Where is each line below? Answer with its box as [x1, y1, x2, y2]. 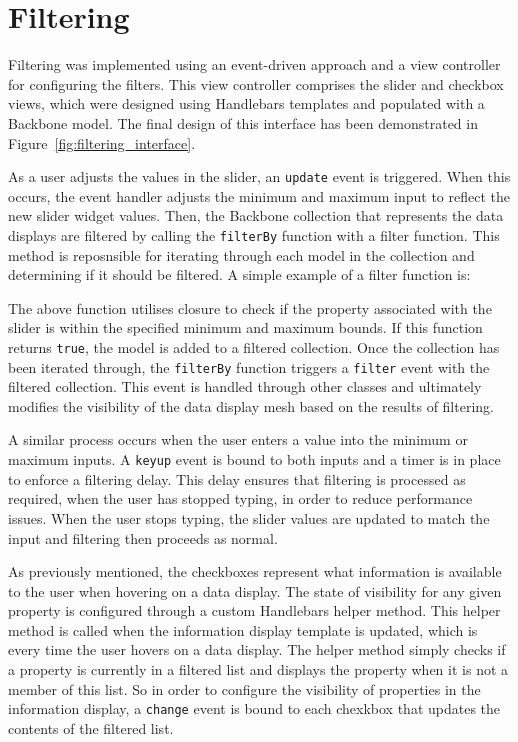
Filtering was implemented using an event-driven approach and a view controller [8, 54, 501, 75]
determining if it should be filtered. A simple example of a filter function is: [8, 264, 471, 285]
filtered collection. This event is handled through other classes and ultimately [8, 376, 482, 397]
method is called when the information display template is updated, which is [8, 619, 478, 640]
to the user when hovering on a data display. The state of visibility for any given [8, 580, 502, 601]
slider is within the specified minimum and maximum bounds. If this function [8, 317, 483, 338]
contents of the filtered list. [8, 717, 174, 738]
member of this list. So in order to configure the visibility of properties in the [8, 678, 481, 699]
